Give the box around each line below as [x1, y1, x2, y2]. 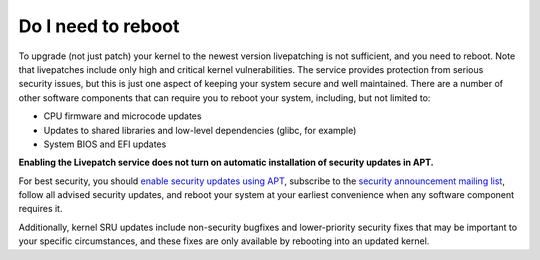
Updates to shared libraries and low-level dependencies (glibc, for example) [43, 124, 357, 136]
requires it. [18, 203, 63, 215]
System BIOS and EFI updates [43, 138, 167, 150]
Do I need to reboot [18, 15, 180, 37]
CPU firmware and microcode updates [43, 110, 202, 122]
